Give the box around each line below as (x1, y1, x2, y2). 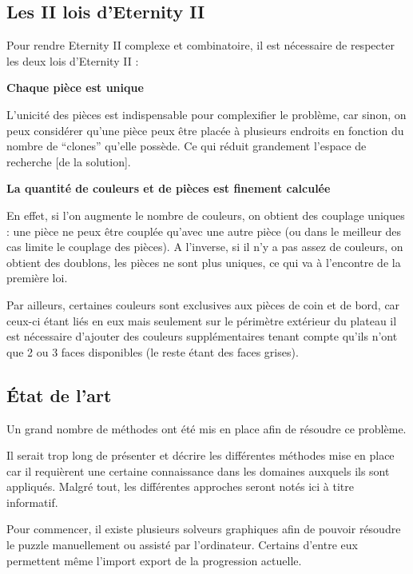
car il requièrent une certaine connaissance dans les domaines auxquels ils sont (6, 462, 390, 479)
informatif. (6, 493, 58, 510)
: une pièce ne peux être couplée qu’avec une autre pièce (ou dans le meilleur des (6, 222, 402, 239)
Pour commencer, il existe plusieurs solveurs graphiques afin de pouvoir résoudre (6, 520, 401, 537)
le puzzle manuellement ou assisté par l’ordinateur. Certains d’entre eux (6, 536, 358, 553)
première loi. (6, 269, 68, 286)
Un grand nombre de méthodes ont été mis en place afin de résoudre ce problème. (6, 420, 407, 436)
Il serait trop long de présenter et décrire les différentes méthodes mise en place (6, 447, 395, 464)
